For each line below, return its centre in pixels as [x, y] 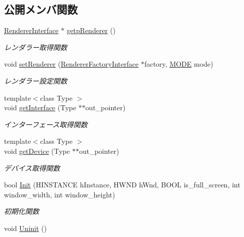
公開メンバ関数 [41, 9]
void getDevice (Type [37, 151]
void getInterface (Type [40, 107]
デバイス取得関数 [32, 168]
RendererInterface [31, 30]
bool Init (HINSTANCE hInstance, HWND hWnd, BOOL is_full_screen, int [122, 185]
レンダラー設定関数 [36, 80]
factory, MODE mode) [179, 64]
